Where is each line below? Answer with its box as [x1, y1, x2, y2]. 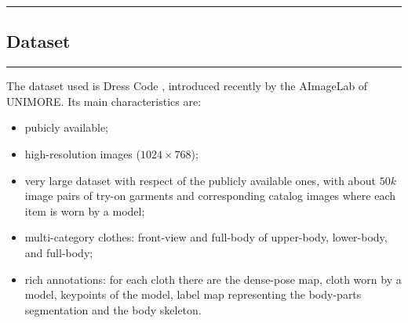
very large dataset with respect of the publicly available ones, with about [24, 172, 376, 188]
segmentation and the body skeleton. [24, 301, 202, 318]
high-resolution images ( [24, 145, 140, 161]
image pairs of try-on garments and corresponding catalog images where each [24, 187, 396, 204]
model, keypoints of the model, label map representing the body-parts [24, 286, 362, 303]
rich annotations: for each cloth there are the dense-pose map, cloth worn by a [24, 270, 402, 287]
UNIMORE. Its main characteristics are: [6, 93, 202, 109]
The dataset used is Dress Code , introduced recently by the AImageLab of [6, 78, 368, 94]
